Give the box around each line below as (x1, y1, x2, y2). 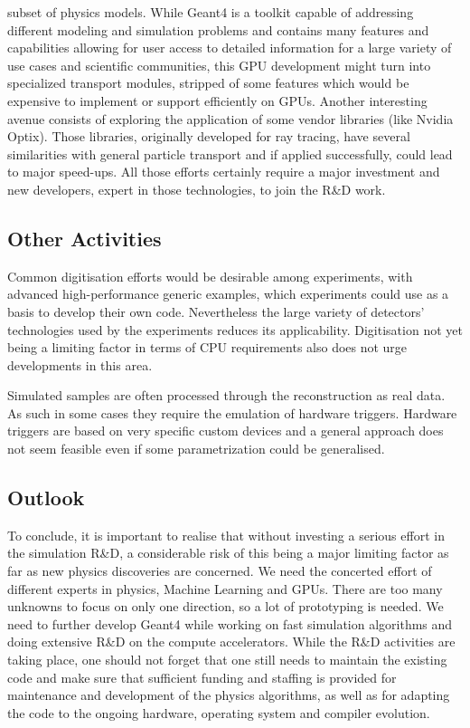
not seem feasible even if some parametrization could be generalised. (7, 439, 385, 458)
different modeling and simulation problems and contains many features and (7, 20, 429, 39)
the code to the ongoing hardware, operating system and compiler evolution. (7, 703, 430, 722)
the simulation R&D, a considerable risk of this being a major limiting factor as (7, 543, 449, 562)
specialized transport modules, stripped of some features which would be (7, 73, 409, 92)
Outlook (7, 484, 85, 512)
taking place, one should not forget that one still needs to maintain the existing (7, 650, 447, 669)
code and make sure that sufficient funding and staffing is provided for (7, 667, 397, 686)
